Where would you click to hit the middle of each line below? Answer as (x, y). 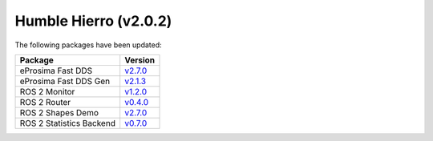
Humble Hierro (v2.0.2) (93, 21)
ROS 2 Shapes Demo (59, 112)
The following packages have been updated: (88, 45)
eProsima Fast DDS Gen (65, 81)
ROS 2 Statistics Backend (68, 123)
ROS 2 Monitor (47, 91)
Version (140, 60)
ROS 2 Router (45, 102)
